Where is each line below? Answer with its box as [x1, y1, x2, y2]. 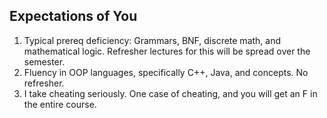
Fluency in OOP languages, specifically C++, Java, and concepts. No [23, 66, 309, 78]
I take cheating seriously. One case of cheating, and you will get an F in [23, 87, 318, 99]
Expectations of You [9, 8, 138, 25]
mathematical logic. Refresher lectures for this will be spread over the [23, 45, 311, 57]
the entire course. [23, 98, 97, 110]
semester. [23, 55, 66, 68]
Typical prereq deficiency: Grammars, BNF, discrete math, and [23, 34, 282, 46]
